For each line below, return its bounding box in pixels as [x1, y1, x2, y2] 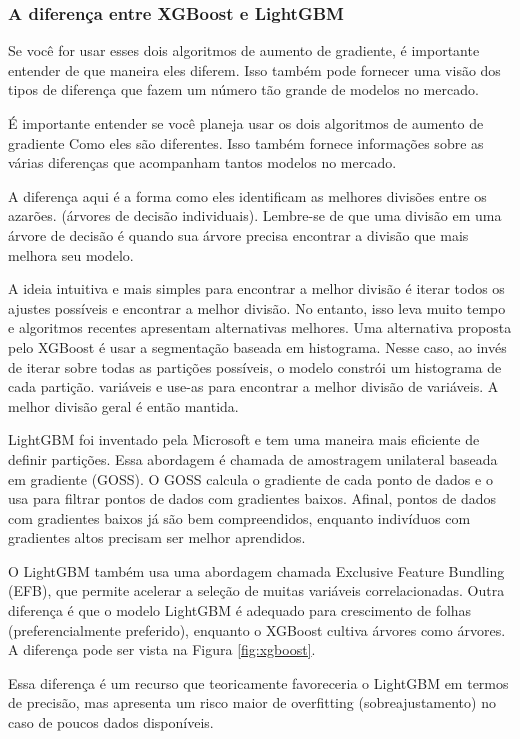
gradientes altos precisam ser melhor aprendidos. [8, 527, 306, 548]
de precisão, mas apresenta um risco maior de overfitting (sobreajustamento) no [8, 692, 496, 713]
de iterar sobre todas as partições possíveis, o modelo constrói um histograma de [8, 356, 502, 377]
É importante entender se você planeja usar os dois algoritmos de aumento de [8, 113, 484, 133]
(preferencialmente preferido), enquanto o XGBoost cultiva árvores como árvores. [8, 619, 506, 640]
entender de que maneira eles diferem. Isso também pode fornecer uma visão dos [8, 59, 501, 80]
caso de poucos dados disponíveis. [8, 712, 214, 733]
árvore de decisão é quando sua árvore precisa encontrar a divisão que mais [8, 224, 469, 245]
